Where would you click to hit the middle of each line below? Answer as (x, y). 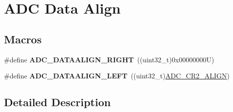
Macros (23, 39)
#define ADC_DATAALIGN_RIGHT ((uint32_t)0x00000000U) (109, 59)
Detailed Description (58, 102)
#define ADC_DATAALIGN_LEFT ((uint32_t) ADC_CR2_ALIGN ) (117, 76)
